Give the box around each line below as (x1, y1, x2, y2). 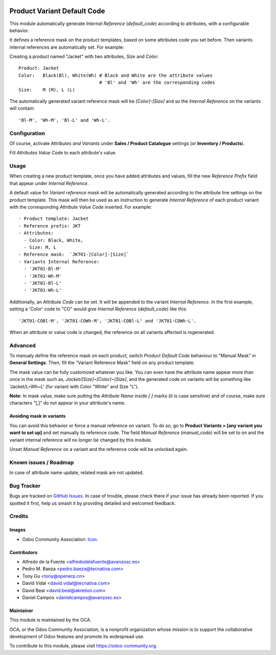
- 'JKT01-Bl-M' (24, 266, 62, 272)
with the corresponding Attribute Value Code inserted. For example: (9, 204, 152, 210)
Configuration (9, 129, 45, 137)
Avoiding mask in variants (9, 413, 66, 419)
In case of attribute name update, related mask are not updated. (9, 469, 144, 476)
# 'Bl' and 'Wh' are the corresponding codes (99, 80, 216, 85)
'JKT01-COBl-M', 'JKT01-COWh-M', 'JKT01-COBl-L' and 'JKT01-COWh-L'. (18, 318, 197, 324)
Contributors (9, 549, 38, 555)
